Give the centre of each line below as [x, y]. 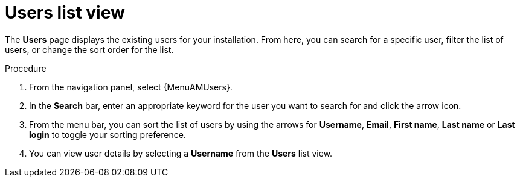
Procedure [26, 68]
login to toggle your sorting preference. [108, 134]
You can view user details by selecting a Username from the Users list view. [181, 153]
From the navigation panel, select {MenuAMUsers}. [131, 87]
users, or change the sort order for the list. [89, 49]
